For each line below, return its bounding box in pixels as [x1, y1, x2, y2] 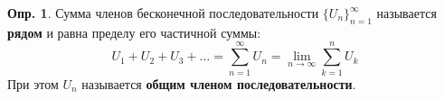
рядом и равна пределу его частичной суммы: [7, 22, 261, 41]
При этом [7, 74, 59, 93]
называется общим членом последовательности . [81, 74, 356, 93]
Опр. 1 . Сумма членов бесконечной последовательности [7, 4, 319, 22]
